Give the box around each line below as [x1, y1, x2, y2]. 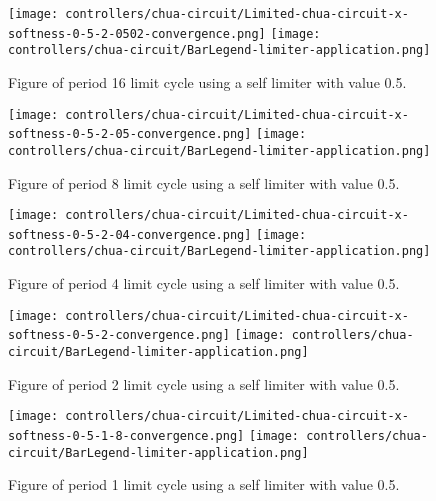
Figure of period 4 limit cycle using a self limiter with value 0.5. [8, 273, 400, 294]
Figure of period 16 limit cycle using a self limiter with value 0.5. [8, 71, 407, 92]
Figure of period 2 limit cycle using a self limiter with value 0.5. [8, 373, 400, 394]
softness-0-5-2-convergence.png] [8, 328, 230, 343]
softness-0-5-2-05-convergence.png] [8, 127, 252, 142]
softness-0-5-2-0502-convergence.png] [8, 26, 266, 41]
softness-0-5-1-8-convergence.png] [8, 428, 245, 443]
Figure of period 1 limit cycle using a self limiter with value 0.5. [8, 474, 400, 495]
